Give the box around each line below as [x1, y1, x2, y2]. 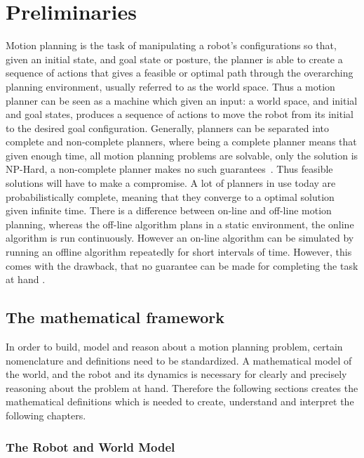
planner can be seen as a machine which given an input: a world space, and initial [6, 93, 358, 107]
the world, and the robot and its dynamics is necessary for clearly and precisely [6, 367, 347, 381]
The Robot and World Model [6, 438, 175, 455]
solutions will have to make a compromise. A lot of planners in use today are [6, 176, 336, 190]
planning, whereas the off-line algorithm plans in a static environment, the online [6, 216, 354, 231]
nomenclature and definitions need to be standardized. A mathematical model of [6, 353, 352, 367]
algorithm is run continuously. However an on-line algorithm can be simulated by [6, 230, 354, 245]
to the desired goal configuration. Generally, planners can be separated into [6, 120, 330, 135]
